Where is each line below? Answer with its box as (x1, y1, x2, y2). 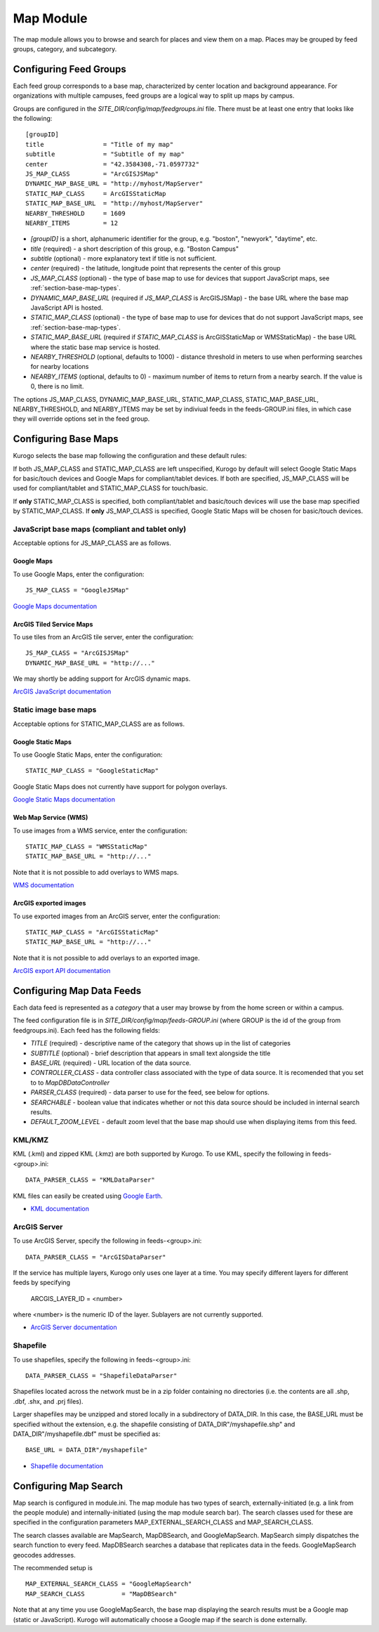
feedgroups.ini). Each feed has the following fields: (13, 1026, 161, 1034)
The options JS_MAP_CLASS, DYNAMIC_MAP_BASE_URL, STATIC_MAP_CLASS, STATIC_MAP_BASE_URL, (13, 395, 319, 403)
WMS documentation (13, 881, 74, 889)
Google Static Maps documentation (13, 795, 116, 804)
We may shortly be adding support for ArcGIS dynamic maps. (13, 674, 191, 683)
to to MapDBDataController (30, 1078, 110, 1087)
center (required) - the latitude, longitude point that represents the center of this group (30, 264, 281, 273)
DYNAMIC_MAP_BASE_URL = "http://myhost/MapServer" (25, 180, 204, 188)
